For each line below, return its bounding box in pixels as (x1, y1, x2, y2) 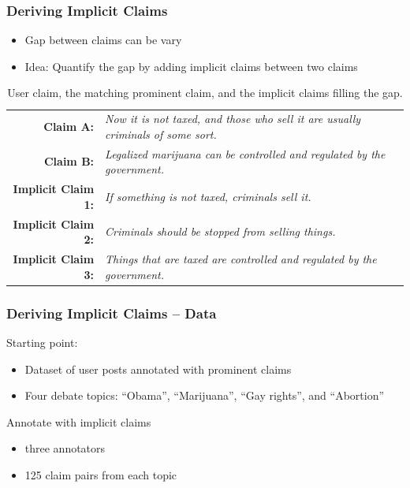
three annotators (24, 440, 106, 456)
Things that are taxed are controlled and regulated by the (105, 251, 377, 266)
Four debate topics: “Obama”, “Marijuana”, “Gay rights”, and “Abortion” (24, 387, 385, 404)
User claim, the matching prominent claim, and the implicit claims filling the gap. (7, 84, 403, 101)
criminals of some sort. (105, 125, 217, 142)
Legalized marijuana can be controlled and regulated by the (105, 145, 386, 162)
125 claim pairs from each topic (24, 466, 177, 482)
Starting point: (6, 333, 78, 350)
